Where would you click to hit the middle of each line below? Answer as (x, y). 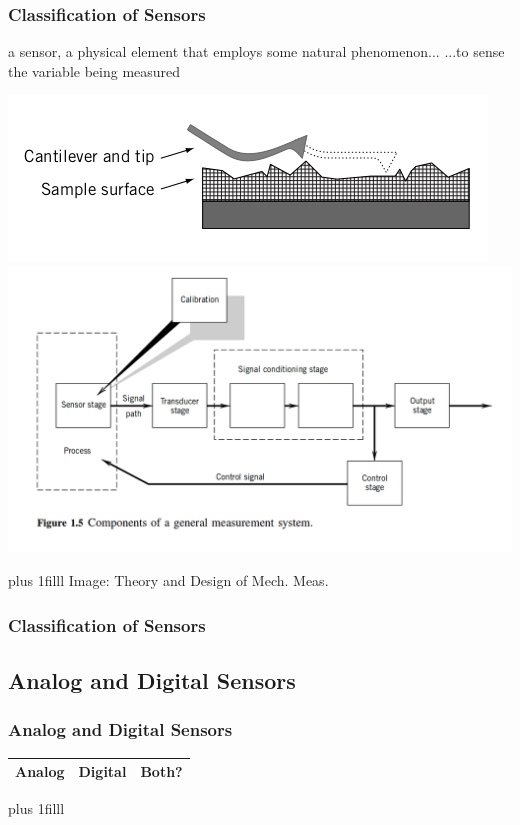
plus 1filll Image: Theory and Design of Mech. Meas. (168, 580)
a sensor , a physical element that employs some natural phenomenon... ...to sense (256, 51)
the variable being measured (94, 70)
